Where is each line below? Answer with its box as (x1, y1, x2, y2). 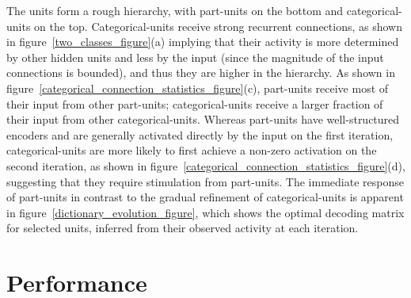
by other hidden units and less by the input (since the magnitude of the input (6, 48, 384, 65)
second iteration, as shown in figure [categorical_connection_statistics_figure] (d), (6, 157, 405, 174)
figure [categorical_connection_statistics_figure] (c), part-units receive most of (6, 79, 389, 96)
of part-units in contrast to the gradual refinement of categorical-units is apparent (6, 189, 404, 205)
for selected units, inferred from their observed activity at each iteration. (6, 220, 359, 236)
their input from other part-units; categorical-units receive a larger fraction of (6, 95, 383, 112)
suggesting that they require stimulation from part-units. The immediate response (6, 173, 404, 189)
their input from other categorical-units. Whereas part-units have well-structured (6, 111, 400, 128)
